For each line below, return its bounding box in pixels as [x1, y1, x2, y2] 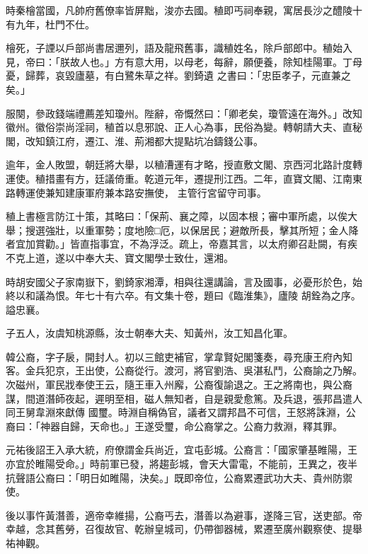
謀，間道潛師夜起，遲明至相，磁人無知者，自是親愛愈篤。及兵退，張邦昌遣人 [6, 391, 362, 405]
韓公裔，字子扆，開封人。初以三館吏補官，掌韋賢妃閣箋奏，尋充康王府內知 [6, 349, 352, 364]
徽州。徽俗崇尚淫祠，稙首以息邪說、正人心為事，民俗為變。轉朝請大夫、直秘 [6, 120, 362, 134]
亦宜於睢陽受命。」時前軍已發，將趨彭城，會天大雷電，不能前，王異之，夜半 [6, 456, 357, 471]
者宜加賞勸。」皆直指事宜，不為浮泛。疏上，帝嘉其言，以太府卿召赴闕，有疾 [6, 236, 357, 251]
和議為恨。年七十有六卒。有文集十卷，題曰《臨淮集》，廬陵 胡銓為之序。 [25, 288, 361, 303]
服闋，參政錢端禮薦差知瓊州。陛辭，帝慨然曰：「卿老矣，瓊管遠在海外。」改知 [6, 105, 362, 120]
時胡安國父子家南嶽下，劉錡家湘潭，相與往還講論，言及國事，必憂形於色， [6, 274, 352, 289]
